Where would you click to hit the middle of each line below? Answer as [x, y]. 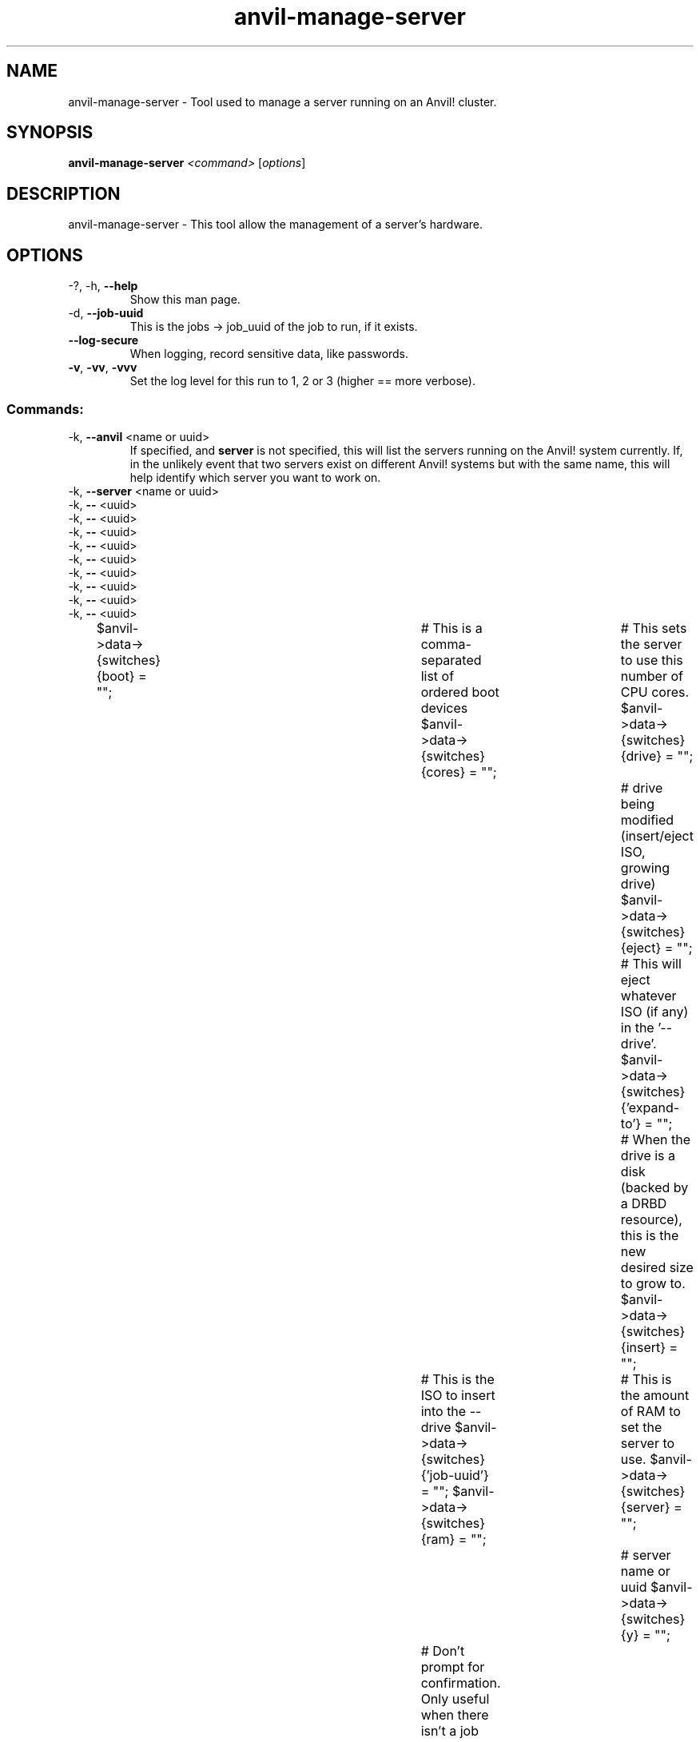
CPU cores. [655, 692]
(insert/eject [657, 835]
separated [451, 660]
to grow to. [653, 1283]
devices [444, 708]
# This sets [654, 628]
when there [455, 1714]
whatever [648, 995]
